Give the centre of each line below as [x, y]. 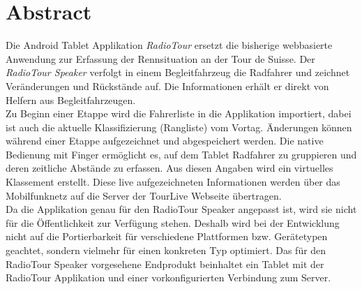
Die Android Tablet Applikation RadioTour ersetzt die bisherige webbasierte [169, 45]
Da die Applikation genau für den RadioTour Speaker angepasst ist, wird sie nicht [181, 209]
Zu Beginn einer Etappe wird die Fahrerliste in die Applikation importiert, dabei [179, 113]
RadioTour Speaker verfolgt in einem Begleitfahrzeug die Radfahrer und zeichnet [178, 72]
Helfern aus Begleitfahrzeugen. [71, 99]
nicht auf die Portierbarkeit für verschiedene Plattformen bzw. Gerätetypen [167, 236]
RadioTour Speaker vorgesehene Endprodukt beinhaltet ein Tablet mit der [165, 264]
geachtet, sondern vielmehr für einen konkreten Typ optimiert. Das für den [166, 250]
